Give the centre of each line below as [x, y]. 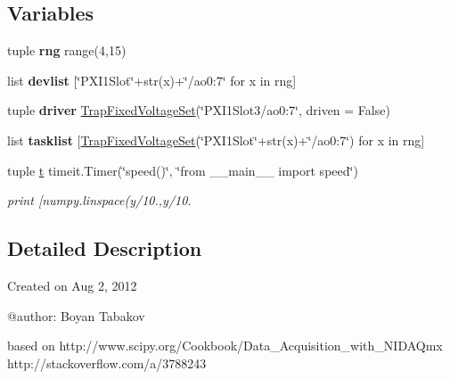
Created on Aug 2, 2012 [72, 285]
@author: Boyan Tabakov [76, 315]
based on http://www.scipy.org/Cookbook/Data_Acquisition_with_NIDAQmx [225, 346]
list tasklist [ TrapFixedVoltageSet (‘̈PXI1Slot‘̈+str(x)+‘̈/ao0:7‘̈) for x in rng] [216, 140]
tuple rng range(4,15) [67, 50]
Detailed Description [105, 248]
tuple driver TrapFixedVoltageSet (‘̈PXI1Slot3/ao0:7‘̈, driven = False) [199, 110]
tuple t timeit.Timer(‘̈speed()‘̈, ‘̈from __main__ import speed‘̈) [183, 170]
